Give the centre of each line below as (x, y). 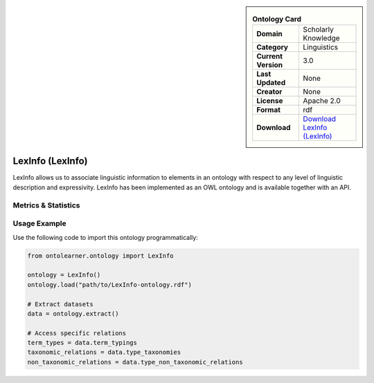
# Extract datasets (60, 304)
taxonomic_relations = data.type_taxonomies (104, 352)
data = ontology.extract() (73, 314)
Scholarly (318, 30)
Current (270, 57)
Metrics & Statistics (46, 205)
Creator (269, 92)
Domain (270, 34)
